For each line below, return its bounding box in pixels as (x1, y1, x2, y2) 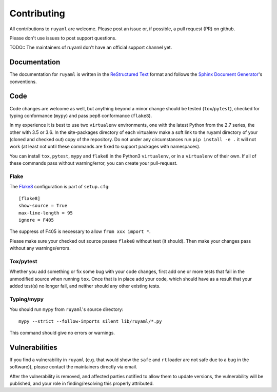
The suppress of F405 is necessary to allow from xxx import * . (9, 228, 151, 234)
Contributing (9, 8, 65, 19)
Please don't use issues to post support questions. (9, 35, 116, 41)
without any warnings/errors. (9, 245, 71, 251)
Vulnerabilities (9, 343, 57, 351)
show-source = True (18, 203, 68, 209)
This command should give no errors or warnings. (9, 329, 115, 336)
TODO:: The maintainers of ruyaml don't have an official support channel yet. (9, 44, 172, 51)
